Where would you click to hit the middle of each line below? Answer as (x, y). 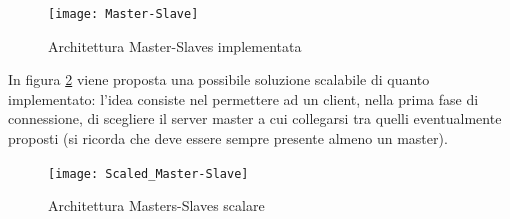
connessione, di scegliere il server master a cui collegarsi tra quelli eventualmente (255, 118)
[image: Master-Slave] (123, 14)
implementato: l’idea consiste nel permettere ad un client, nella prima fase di (243, 98)
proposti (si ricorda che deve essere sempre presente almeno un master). (228, 138)
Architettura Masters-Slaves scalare (156, 205)
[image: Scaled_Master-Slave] (148, 173)
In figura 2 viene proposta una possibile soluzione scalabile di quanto (219, 79)
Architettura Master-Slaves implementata (175, 45)
